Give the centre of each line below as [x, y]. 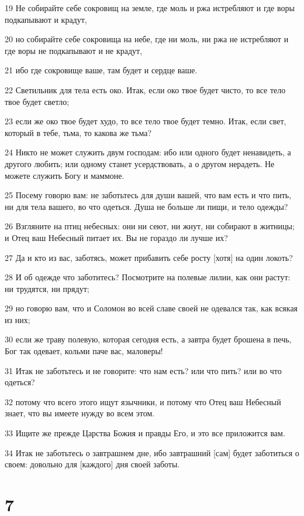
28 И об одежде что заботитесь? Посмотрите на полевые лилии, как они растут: [148, 277]
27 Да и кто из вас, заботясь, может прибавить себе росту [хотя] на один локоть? [149, 257]
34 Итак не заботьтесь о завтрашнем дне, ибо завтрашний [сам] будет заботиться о [152, 452]
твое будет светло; [37, 101]
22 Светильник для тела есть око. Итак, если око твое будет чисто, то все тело [145, 89]
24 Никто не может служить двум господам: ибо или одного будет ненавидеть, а [148, 152]
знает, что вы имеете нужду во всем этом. [80, 413]
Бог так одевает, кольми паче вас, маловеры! [84, 351]
